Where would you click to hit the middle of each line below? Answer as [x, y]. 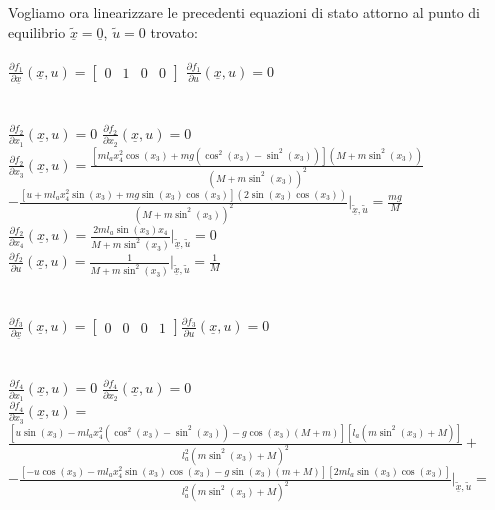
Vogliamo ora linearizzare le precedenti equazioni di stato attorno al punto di [244, 12]
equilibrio [37, 31]
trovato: [174, 31]
